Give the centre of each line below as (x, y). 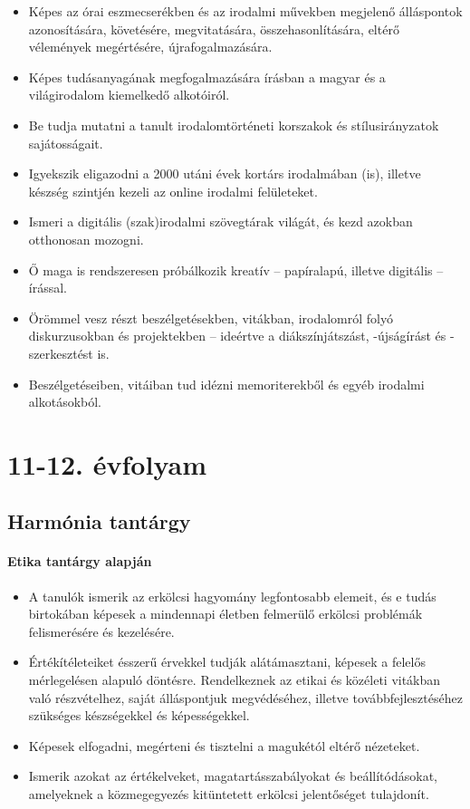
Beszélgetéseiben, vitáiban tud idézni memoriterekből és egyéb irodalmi (226, 384)
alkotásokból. (65, 402)
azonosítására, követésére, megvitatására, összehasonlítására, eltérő (214, 29)
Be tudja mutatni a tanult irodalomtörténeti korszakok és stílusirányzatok (234, 125)
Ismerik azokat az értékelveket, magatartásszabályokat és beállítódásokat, (233, 776)
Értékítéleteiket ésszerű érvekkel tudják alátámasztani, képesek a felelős (227, 662)
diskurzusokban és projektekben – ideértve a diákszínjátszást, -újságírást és (237, 336)
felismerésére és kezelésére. (101, 631)
